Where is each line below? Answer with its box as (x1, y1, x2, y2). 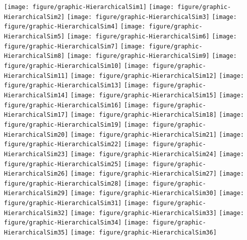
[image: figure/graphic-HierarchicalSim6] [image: (67, 32, 237, 40)
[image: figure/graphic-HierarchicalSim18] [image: (70, 111, 244, 119)
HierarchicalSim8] (4, 52, 65, 60)
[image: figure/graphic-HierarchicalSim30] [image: (70, 190, 244, 197)
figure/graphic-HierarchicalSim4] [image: (4, 23, 145, 30)
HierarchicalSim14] (4, 91, 68, 99)
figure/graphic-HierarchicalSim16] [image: (4, 101, 149, 109)
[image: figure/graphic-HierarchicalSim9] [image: (67, 52, 237, 60)
